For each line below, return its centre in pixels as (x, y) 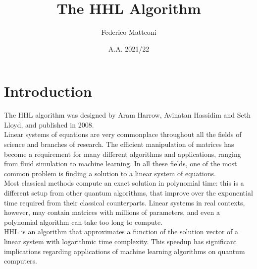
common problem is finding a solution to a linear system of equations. (110, 173)
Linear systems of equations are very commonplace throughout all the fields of (123, 134)
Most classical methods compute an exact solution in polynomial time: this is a (124, 183)
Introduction (48, 91)
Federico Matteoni (129, 32)
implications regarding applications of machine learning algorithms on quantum (125, 251)
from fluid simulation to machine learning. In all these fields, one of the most (121, 164)
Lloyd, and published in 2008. (49, 124)
